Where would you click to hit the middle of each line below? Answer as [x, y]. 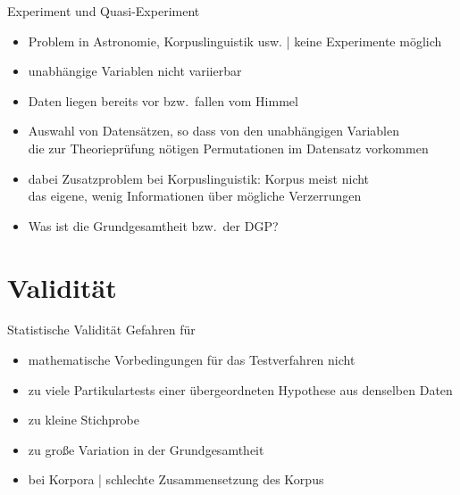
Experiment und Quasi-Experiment [104, 11]
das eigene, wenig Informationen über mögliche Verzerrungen [195, 196]
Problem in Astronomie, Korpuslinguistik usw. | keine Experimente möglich [235, 41]
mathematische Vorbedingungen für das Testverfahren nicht [192, 360]
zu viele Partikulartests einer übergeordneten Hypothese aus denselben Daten [240, 389]
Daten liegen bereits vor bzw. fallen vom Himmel [163, 100]
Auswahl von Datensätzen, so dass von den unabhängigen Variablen [213, 131]
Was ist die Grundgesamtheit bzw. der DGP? [153, 225]
